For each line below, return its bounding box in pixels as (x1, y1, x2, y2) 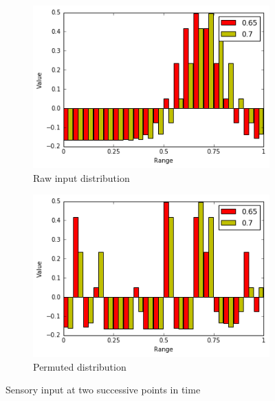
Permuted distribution (33, 359, 126, 373)
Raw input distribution (33, 170, 130, 185)
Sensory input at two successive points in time (5, 382, 201, 397)
